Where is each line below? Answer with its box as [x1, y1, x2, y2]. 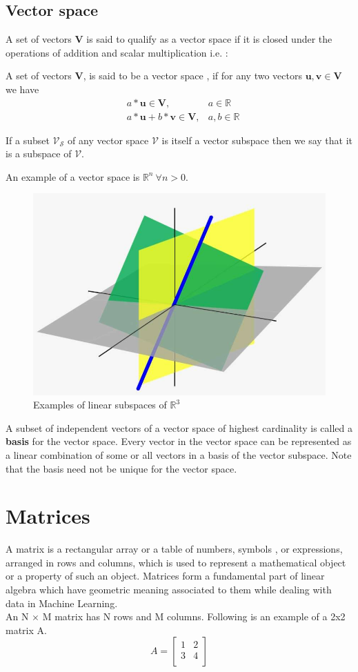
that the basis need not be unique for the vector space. [6, 461, 237, 475]
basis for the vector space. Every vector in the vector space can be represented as [6, 434, 352, 448]
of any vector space [68, 132, 149, 147]
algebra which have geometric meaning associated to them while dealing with [6, 582, 332, 597]
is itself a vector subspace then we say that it [161, 132, 353, 147]
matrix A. [6, 622, 47, 637]
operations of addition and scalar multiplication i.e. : [6, 45, 228, 59]
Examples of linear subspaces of [33, 397, 167, 412]
